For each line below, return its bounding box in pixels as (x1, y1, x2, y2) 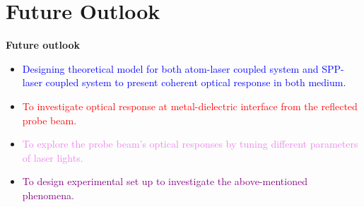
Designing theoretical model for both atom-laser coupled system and (22, 61, 319, 76)
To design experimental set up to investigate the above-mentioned (22, 174, 307, 189)
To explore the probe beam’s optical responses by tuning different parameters (22, 136, 358, 151)
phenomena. (22, 187, 74, 202)
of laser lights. (22, 150, 83, 165)
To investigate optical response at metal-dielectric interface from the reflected (22, 98, 358, 113)
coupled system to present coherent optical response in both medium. (45, 75, 346, 90)
